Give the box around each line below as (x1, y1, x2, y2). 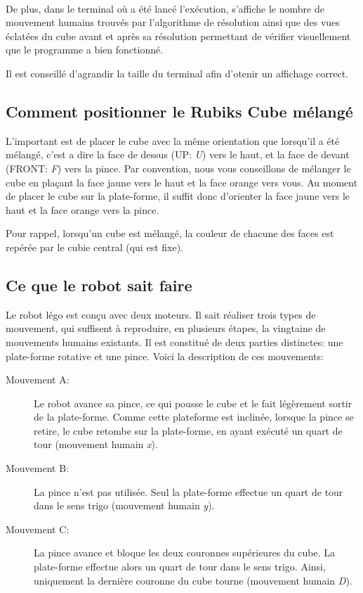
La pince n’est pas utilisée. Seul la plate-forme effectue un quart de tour (34, 484, 343, 499)
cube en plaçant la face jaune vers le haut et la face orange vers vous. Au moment (6, 174, 358, 189)
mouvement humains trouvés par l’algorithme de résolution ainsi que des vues (6, 15, 340, 30)
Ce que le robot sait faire (6, 274, 192, 295)
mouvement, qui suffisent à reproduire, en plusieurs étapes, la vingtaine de (6, 321, 326, 336)
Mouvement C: (6, 521, 70, 536)
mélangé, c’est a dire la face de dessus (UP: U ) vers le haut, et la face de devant (6, 147, 350, 162)
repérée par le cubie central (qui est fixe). (6, 239, 183, 254)
